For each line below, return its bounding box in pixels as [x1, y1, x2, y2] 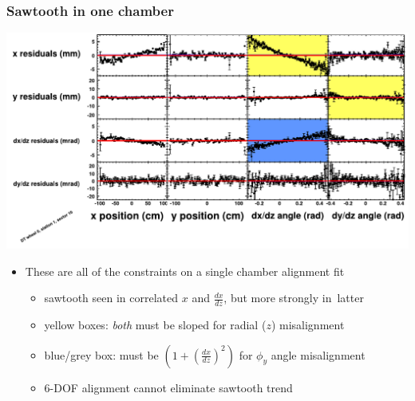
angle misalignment [271, 346, 366, 363]
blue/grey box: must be [44, 346, 159, 363]
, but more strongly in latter [223, 289, 364, 306]
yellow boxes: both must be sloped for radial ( [44, 316, 267, 332]
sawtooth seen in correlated [44, 289, 179, 306]
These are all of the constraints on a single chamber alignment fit [25, 262, 345, 279]
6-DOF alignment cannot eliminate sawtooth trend [44, 379, 293, 395]
